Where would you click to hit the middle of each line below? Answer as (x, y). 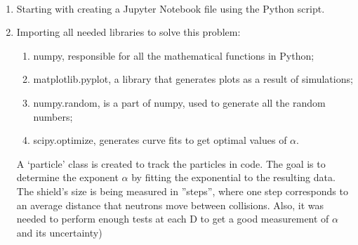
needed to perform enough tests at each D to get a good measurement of (173, 219)
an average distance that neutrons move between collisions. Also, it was (170, 205)
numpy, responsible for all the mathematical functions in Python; (174, 55)
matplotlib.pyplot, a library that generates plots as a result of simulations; (193, 79)
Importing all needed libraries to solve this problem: (128, 32)
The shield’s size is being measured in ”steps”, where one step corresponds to (182, 191)
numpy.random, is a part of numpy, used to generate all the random (179, 102)
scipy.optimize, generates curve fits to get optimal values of (160, 140)
